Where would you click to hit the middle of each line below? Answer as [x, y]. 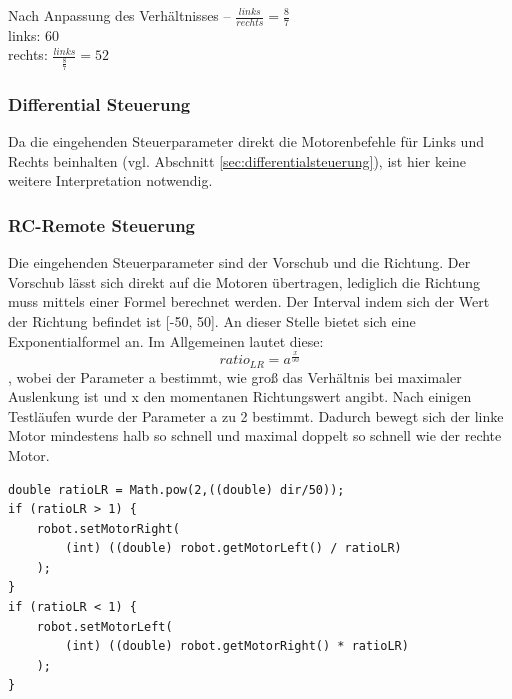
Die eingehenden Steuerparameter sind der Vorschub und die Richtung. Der [239, 262]
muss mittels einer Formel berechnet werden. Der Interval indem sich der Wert [249, 301]
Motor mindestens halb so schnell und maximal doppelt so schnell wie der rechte [255, 435]
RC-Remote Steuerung [102, 224]
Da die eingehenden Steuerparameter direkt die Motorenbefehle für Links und [246, 141]
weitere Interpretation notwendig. [110, 180]
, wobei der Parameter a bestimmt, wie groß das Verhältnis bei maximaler [235, 376]
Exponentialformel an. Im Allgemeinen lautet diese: [166, 340]
